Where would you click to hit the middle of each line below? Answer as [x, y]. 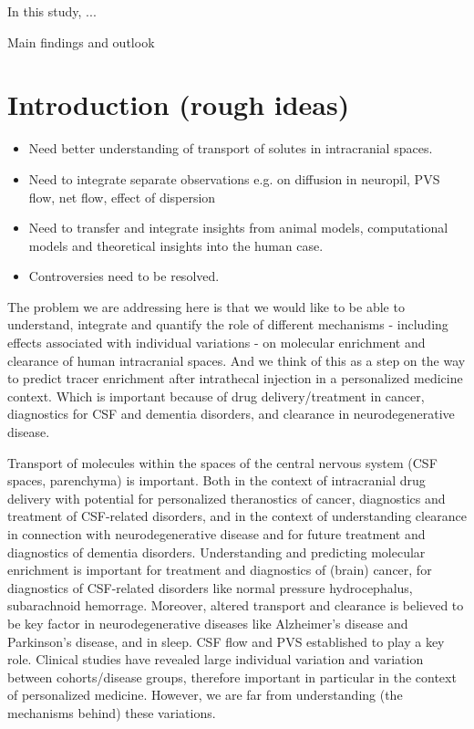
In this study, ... [52, 11]
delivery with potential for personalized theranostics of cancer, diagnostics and [227, 498]
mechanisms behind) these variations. [112, 712]
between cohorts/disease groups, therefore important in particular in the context [232, 677]
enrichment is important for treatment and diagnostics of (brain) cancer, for [220, 570]
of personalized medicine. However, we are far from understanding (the [205, 695]
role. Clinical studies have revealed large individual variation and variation [216, 659]
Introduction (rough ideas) [179, 104]
